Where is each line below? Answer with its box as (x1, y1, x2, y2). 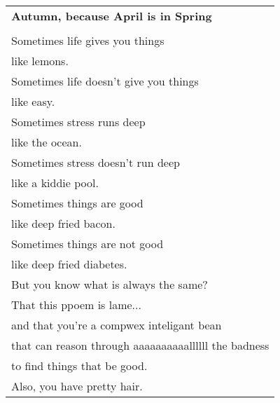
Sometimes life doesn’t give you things (11, 73, 199, 89)
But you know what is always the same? (11, 276, 208, 292)
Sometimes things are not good (11, 235, 164, 252)
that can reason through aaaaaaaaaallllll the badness (11, 337, 269, 353)
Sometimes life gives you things (11, 32, 164, 48)
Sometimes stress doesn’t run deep (11, 154, 180, 170)
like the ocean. (11, 134, 82, 150)
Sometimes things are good (11, 195, 143, 211)
